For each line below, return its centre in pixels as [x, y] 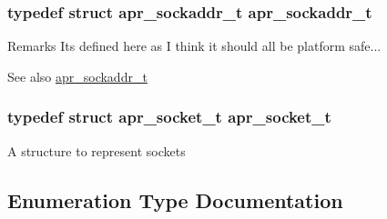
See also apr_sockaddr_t [77, 76]
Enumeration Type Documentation [175, 199]
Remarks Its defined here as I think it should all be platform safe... [194, 46]
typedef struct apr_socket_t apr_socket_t [169, 117]
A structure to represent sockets [97, 150]
